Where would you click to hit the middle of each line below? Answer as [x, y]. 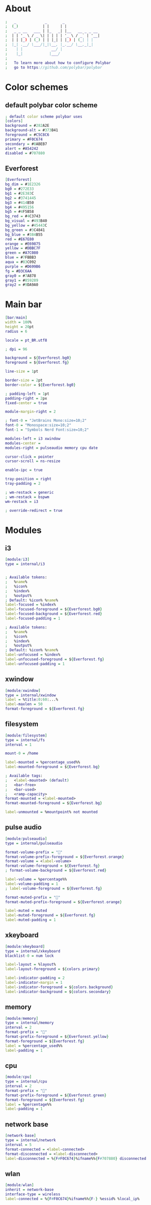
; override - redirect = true [34, 510]
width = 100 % [18, 323]
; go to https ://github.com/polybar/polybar [54, 67]
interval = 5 [18, 1145]
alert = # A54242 [22, 148]
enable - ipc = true [24, 470]
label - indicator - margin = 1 [34, 983]
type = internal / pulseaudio [34, 843]
